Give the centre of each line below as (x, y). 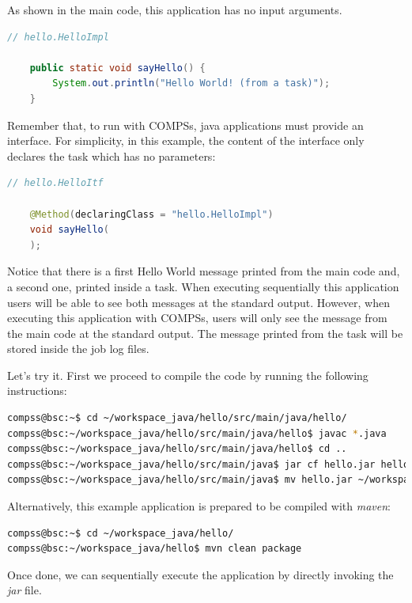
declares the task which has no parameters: (112, 155)
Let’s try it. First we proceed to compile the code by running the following (188, 375)
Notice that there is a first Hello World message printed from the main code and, (204, 271)
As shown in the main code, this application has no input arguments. (175, 9)
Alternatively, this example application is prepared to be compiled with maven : (199, 506)
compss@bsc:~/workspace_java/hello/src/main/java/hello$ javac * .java (197, 433)
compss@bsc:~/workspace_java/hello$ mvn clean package (155, 549)
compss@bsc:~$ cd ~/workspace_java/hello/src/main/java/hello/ (177, 418)
